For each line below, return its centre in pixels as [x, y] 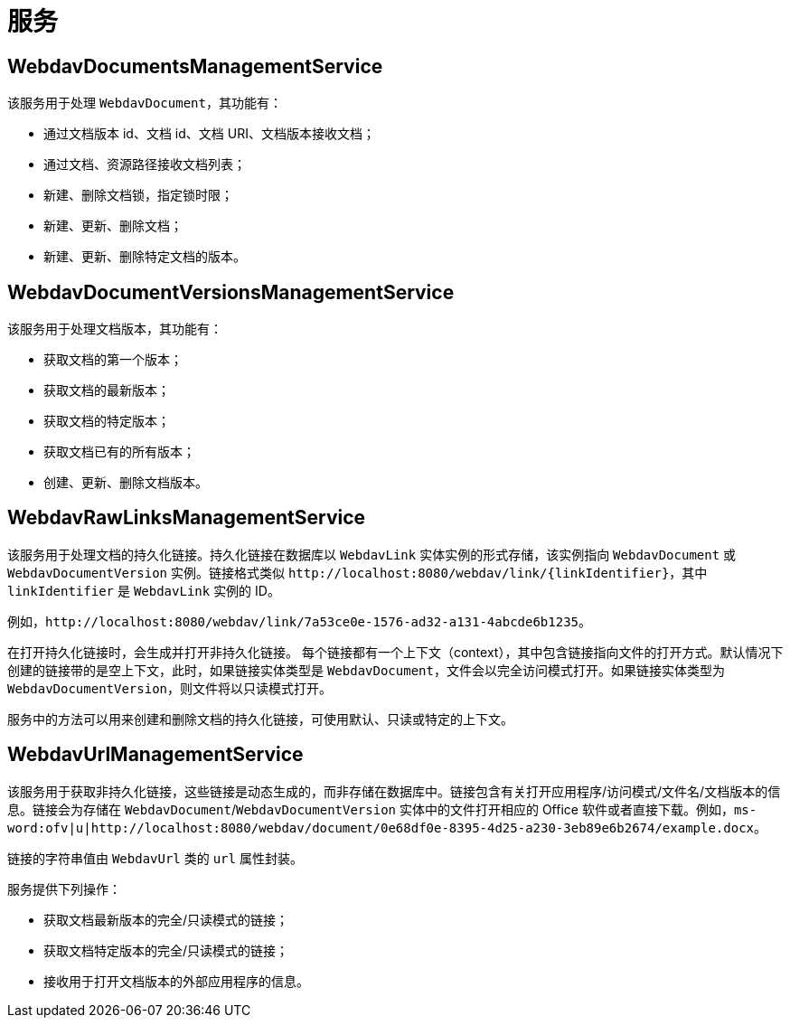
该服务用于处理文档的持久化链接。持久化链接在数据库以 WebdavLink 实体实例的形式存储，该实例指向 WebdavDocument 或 [372, 554]
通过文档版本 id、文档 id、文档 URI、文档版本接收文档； [209, 134]
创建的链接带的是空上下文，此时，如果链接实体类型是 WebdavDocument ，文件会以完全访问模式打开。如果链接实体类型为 [366, 670]
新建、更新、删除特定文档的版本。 [145, 257]
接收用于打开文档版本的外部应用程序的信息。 [176, 981]
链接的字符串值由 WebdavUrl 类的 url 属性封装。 [155, 858]
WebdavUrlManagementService [155, 755]
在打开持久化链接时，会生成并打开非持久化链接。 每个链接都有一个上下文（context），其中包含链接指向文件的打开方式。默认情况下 [395, 652]
